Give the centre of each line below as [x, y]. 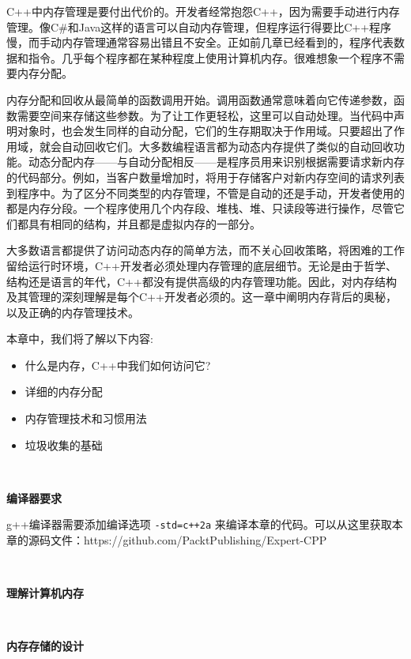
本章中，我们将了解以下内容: [80, 339]
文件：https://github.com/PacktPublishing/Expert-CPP [189, 540]
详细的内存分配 [64, 392]
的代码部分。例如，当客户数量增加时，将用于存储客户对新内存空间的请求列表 [205, 177]
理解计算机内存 [45, 593]
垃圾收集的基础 [64, 444]
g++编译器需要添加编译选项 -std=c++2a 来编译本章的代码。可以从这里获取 [199, 524]
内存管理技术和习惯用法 [86, 418]
